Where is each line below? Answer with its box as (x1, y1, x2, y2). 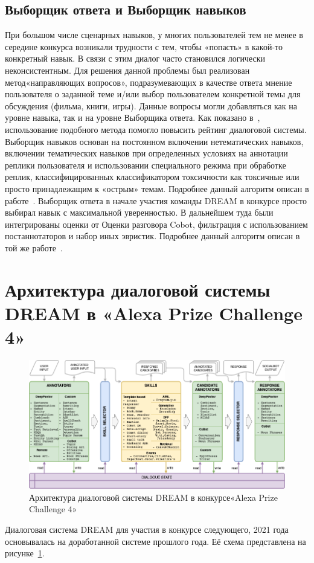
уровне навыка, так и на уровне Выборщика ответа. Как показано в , (5, 111, 260, 124)
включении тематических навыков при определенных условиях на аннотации (5, 147, 288, 159)
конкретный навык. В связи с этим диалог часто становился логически (5, 52, 265, 65)
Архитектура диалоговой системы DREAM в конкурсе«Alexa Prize (29, 491, 278, 503)
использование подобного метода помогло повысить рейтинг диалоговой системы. (5, 123, 307, 135)
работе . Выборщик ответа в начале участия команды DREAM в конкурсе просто (5, 194, 307, 207)
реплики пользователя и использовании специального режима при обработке (5, 158, 286, 171)
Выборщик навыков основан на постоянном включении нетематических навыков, (5, 135, 304, 147)
